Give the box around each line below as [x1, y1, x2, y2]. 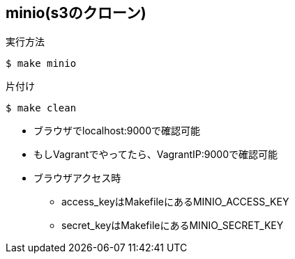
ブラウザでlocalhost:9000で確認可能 [33, 125, 201, 137]
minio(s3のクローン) [6, 4, 146, 22]
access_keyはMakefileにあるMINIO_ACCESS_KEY [61, 196, 289, 208]
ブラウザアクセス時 [33, 172, 121, 185]
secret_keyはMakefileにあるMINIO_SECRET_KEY [61, 219, 284, 232]
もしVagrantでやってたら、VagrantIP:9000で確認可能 [33, 148, 278, 161]
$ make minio [6, 58, 77, 70]
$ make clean [6, 102, 77, 114]
